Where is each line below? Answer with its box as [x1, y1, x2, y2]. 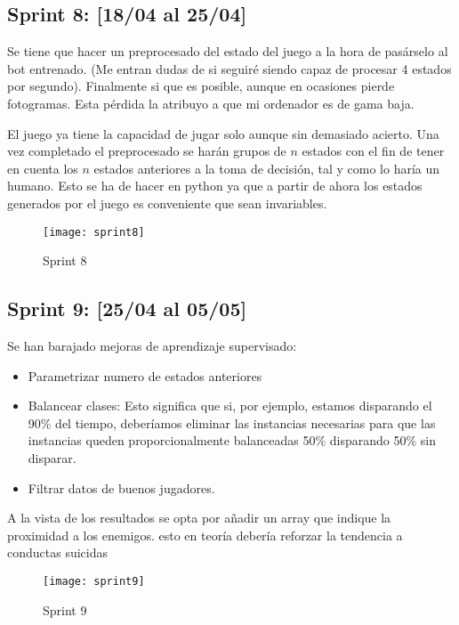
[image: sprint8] [43, 225, 145, 239]
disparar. [28, 448, 76, 467]
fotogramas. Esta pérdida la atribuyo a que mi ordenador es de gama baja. [7, 93, 415, 112]
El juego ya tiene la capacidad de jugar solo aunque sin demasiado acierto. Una [7, 124, 439, 142]
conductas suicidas [7, 543, 109, 562]
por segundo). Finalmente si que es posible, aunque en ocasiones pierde [7, 77, 395, 95]
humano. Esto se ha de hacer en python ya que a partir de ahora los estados [7, 176, 423, 195]
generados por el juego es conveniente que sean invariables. [7, 193, 327, 212]
